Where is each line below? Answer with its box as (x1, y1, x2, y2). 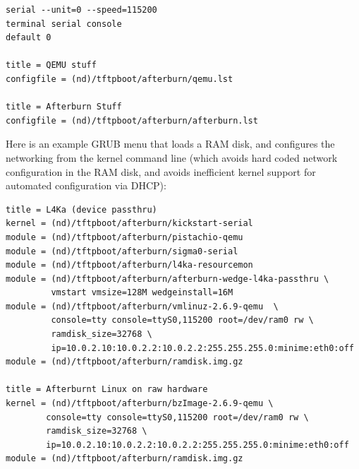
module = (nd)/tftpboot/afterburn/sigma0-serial (6, 246, 238, 256)
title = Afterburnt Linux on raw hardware (6, 384, 208, 395)
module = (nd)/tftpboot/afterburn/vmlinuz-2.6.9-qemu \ (6, 301, 279, 311)
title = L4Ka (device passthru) (6, 204, 157, 215)
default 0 (6, 32, 51, 43)
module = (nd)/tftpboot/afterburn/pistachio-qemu (6, 232, 243, 242)
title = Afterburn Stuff (6, 102, 122, 112)
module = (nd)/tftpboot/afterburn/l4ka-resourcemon (6, 260, 253, 271)
